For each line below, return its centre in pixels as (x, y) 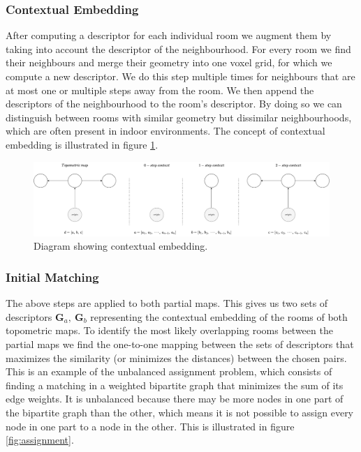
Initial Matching (52, 277)
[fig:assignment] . (40, 440)
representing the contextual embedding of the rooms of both (219, 316)
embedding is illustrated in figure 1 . (82, 144)
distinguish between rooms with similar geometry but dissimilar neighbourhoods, (179, 117)
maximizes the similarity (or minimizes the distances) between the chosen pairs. (176, 357)
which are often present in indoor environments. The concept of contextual (165, 131)
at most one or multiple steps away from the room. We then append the (160, 90)
